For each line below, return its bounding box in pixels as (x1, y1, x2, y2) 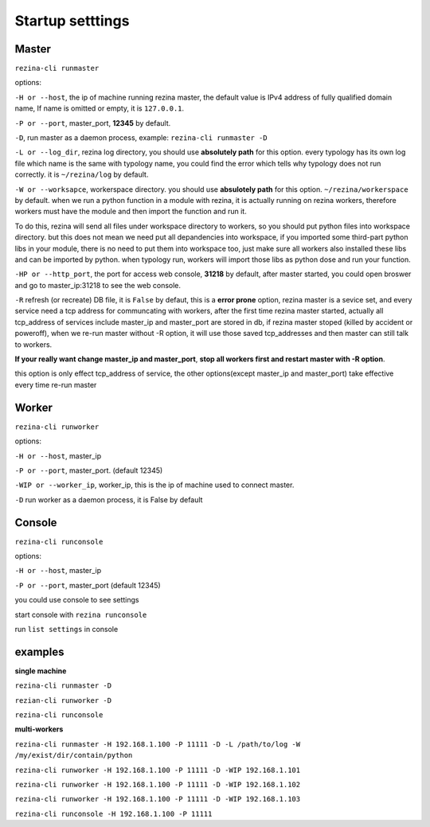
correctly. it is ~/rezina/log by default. (14, 170, 149, 179)
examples (14, 645, 64, 658)
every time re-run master (14, 380, 97, 389)
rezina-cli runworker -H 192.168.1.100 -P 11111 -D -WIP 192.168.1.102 (14, 780, 301, 789)
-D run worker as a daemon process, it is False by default (14, 494, 203, 505)
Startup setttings (14, 12, 130, 29)
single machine (14, 665, 67, 676)
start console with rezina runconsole (14, 610, 147, 619)
